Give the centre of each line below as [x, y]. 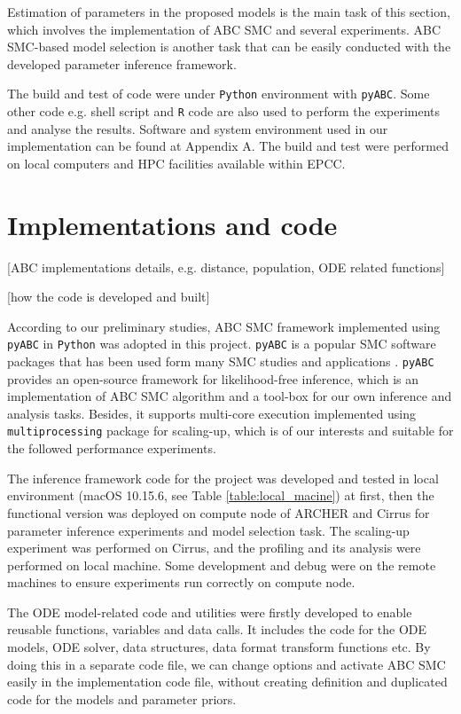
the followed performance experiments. [112, 448]
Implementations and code [172, 224]
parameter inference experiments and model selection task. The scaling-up [208, 530]
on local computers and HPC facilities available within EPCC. [176, 163]
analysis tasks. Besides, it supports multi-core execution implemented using [211, 413]
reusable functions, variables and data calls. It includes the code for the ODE [217, 629]
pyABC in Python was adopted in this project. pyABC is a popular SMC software [222, 344]
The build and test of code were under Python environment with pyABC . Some [219, 94]
